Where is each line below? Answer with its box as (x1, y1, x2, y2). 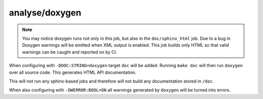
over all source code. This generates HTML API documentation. (9, 69, 136, 75)
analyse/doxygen (9, 7, 81, 18)
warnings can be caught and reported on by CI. (22, 49, 117, 55)
